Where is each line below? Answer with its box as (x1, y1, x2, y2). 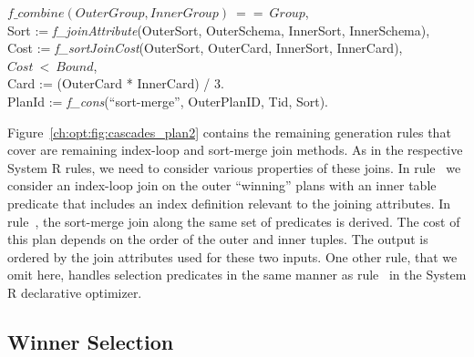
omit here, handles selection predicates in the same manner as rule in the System (7, 265, 467, 284)
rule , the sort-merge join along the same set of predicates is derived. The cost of (7, 211, 460, 230)
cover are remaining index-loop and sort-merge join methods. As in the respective (7, 140, 463, 159)
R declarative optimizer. (7, 282, 142, 301)
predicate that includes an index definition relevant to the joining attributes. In (7, 193, 451, 212)
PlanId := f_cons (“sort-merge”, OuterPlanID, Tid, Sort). (7, 91, 328, 110)
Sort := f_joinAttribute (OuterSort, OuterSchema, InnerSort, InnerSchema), (7, 20, 430, 39)
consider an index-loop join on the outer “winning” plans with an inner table (7, 176, 437, 195)
